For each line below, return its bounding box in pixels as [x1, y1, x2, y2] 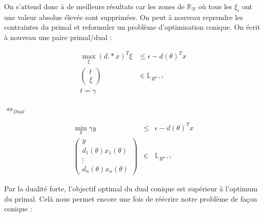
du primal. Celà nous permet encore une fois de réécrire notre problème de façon [4, 193, 257, 204]
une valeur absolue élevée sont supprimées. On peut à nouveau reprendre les [4, 11, 243, 22]
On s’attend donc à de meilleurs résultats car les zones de [4, 1, 185, 11]
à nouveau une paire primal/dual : [4, 31, 112, 42]
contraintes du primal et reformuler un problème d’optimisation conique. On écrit [4, 22, 260, 32]
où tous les [198, 1, 232, 11]
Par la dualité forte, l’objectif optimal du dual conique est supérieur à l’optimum [4, 183, 258, 193]
